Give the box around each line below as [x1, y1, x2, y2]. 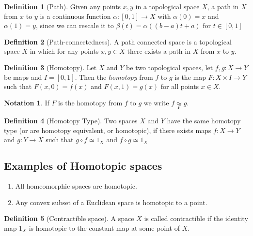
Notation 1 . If [4, 97, 49, 107]
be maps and [4, 72, 42, 82]
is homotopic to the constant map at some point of [29, 222, 180, 233]
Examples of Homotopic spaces [4, 158, 162, 173]
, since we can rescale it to [35, 20, 114, 30]
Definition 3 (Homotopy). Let [4, 62, 97, 72]
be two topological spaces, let [126, 62, 213, 72]
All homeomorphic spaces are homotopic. [15, 180, 137, 191]
